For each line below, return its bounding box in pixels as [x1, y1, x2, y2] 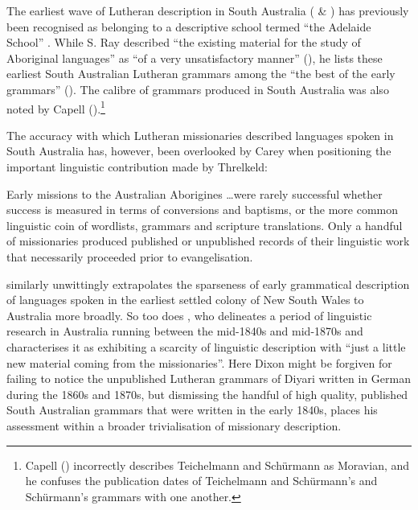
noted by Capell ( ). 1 [6, 97, 105, 117]
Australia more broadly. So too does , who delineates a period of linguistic [6, 306, 372, 323]
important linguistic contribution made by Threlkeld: [6, 158, 268, 175]
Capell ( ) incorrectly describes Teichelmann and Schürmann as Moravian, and [25, 456, 410, 473]
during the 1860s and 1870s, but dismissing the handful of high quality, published [6, 385, 408, 402]
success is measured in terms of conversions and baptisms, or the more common [6, 201, 398, 218]
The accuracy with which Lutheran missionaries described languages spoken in [6, 126, 394, 143]
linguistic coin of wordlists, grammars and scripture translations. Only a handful [6, 216, 403, 233]
